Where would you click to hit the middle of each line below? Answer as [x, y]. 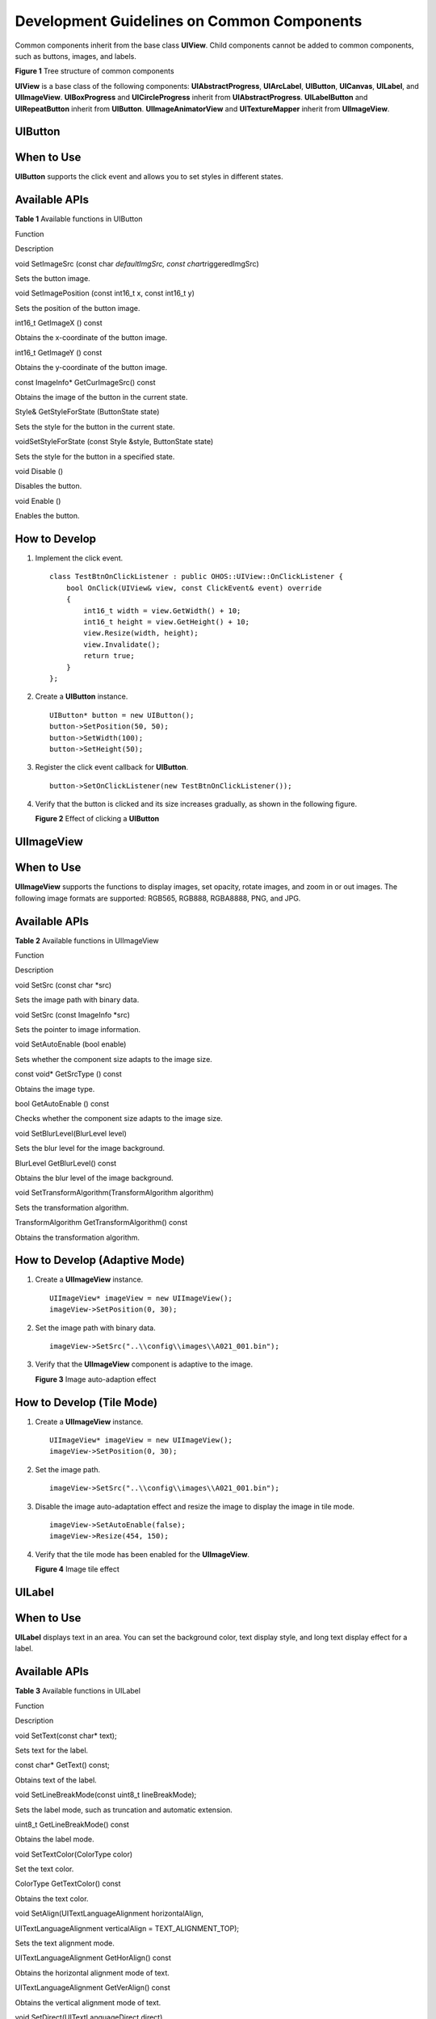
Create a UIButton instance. [82, 697]
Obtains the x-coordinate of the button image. [91, 338]
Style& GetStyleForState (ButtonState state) [87, 412]
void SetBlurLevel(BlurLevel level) [71, 1133]
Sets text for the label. [52, 1750]
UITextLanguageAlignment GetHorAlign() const [93, 1958]
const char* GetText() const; [62, 1765]
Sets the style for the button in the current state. [95, 426]
